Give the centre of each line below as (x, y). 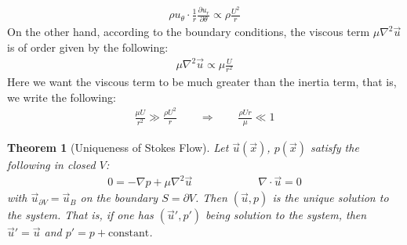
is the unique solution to (331, 198)
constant (129, 234)
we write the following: (62, 97)
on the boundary (119, 198)
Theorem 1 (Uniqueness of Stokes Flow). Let (118, 148)
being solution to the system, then (286, 215)
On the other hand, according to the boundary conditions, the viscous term (189, 32)
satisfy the (334, 148)
